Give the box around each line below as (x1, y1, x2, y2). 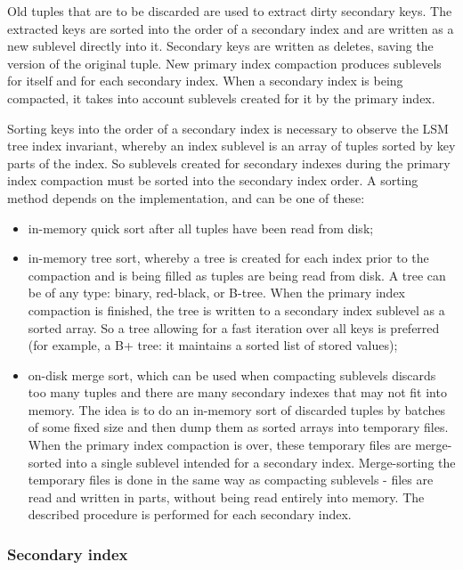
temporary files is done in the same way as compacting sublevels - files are (28, 470, 434, 489)
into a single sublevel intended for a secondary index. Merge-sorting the (65, 452, 456, 471)
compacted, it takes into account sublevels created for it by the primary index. (7, 88, 435, 107)
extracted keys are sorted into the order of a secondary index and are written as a (7, 19, 454, 37)
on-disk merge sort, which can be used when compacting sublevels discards (28, 365, 436, 384)
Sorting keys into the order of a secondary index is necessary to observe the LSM (7, 118, 449, 137)
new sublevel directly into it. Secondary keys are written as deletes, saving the (7, 37, 434, 55)
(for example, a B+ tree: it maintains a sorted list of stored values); (28, 336, 398, 354)
